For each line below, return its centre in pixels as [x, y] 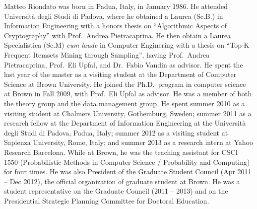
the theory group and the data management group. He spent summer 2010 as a [125, 103]
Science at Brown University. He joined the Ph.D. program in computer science [125, 84]
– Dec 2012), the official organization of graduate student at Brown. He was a [122, 181]
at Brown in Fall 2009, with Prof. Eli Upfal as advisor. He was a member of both [128, 94]
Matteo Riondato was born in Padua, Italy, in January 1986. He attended [116, 6]
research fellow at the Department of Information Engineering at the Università [125, 123]
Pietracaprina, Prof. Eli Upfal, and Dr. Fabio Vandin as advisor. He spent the [124, 64]
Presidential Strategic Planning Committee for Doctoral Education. [107, 200]
